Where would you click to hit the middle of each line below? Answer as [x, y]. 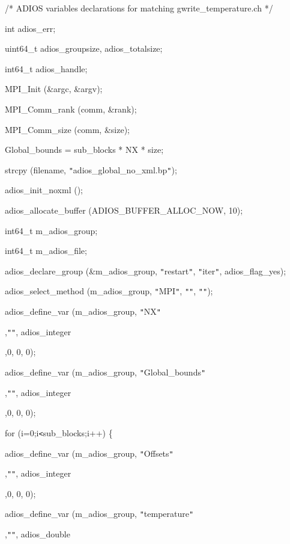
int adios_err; [30, 28]
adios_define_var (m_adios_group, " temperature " [99, 514]
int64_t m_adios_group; [51, 230]
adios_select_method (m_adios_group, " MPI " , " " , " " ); [109, 291]
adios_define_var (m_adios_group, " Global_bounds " [105, 372]
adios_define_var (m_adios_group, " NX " [83, 311]
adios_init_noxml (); [44, 190]
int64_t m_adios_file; [46, 251]
